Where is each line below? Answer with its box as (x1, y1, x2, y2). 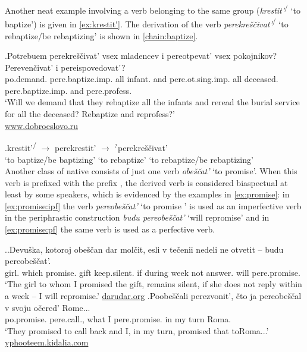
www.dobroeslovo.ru (5, 119, 79, 131)
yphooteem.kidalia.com (5, 336, 89, 348)
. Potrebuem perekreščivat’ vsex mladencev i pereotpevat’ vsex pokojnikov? (5, 49, 277, 62)
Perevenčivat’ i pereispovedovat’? (5, 61, 126, 73)
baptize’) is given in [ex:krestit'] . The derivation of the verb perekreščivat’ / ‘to (5, 16, 289, 30)
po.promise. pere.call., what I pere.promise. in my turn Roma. (5, 313, 231, 325)
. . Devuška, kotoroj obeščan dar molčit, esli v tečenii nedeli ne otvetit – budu (5, 243, 284, 255)
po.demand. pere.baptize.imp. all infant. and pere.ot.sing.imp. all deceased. (5, 73, 278, 85)
